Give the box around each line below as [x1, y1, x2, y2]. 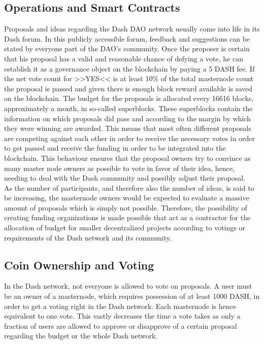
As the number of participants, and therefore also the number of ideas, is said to [4, 182, 254, 193]
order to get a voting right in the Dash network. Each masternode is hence [4, 300, 236, 311]
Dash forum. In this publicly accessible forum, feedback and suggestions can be [4, 33, 250, 44]
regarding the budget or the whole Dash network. [4, 330, 158, 341]
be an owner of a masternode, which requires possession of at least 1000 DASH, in [4, 291, 260, 301]
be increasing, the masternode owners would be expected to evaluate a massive [4, 192, 249, 203]
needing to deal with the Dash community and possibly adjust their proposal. [4, 173, 246, 183]
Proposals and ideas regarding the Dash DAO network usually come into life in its [4, 23, 260, 34]
